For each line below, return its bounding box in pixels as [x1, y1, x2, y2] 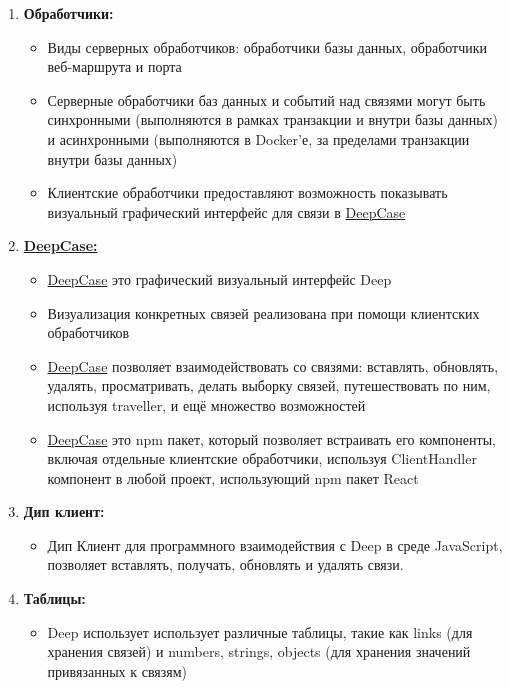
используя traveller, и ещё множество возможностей [47, 394, 366, 415]
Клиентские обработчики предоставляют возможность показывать [47, 182, 448, 203]
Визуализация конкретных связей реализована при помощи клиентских [47, 302, 480, 323]
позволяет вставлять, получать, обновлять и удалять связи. [47, 554, 404, 575]
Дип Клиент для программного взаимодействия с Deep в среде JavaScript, [47, 534, 503, 555]
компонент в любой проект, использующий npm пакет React [47, 467, 419, 488]
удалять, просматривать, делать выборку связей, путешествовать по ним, [47, 375, 491, 396]
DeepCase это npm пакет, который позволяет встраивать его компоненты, [47, 428, 496, 449]
